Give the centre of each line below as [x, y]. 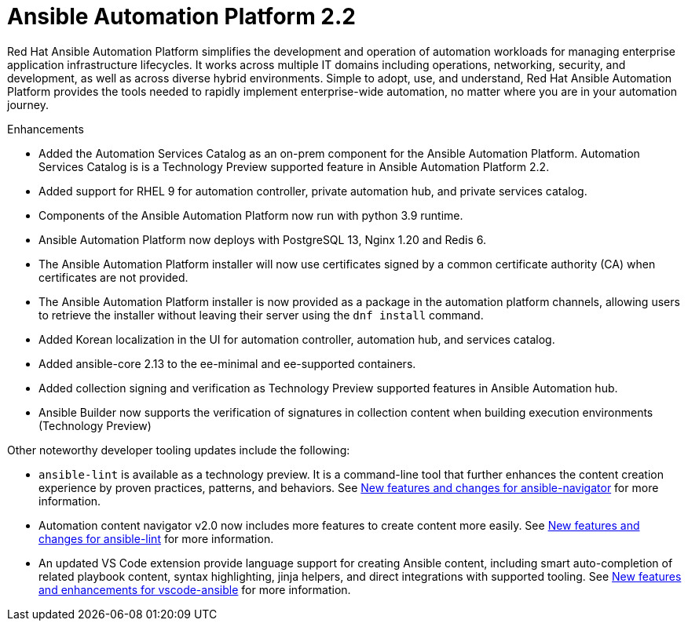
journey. [28, 104]
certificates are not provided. [113, 277]
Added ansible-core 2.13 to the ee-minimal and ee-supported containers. [227, 363]
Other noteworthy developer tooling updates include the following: [179, 450]
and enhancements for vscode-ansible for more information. [195, 589]
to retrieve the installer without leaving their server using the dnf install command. [261, 315]
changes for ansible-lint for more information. [156, 538]
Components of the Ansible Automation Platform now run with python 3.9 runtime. [251, 215]
